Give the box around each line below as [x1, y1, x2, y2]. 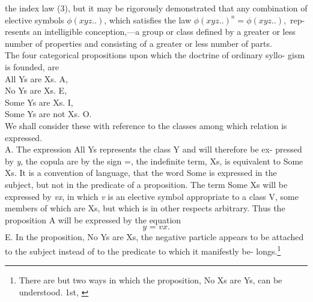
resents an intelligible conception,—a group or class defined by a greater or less [5, 25, 296, 38]
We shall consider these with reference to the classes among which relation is [5, 119, 287, 131]
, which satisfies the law [104, 13, 192, 26]
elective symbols [5, 13, 64, 26]
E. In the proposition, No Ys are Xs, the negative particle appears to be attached [5, 231, 304, 243]
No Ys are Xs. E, [5, 84, 67, 97]
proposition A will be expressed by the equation [5, 213, 181, 226]
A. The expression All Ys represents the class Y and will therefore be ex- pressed [5, 143, 302, 156]
